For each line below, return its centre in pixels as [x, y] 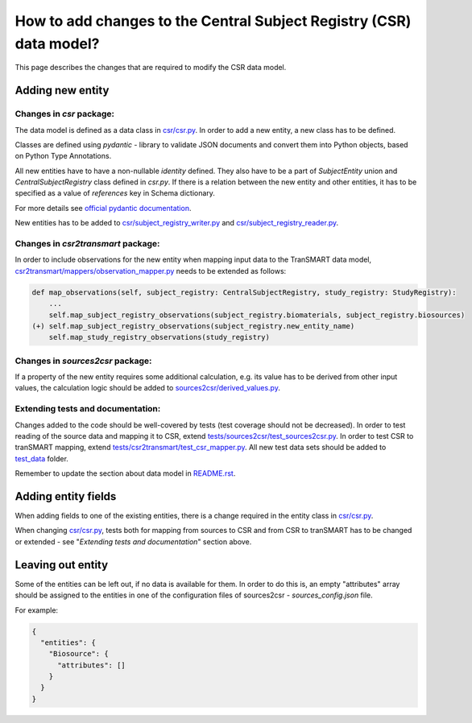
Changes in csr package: [65, 114]
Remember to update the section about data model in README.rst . [125, 473]
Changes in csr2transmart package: [87, 244]
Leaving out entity [62, 565]
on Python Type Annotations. [63, 156]
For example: [37, 610]
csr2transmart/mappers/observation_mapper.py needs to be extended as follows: [151, 271]
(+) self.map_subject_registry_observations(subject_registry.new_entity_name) [193, 326]
